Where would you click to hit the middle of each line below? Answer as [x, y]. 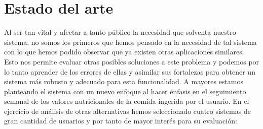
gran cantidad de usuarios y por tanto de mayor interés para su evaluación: [121, 121]
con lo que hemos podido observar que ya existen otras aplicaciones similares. [124, 52]
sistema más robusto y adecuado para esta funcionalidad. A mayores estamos [124, 81]
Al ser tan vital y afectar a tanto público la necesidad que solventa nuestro [120, 32]
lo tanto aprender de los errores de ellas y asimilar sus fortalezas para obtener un [130, 71]
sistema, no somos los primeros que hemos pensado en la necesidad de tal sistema [130, 42]
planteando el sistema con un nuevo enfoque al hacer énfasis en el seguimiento [125, 91]
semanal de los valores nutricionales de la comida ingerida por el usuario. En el [127, 101]
